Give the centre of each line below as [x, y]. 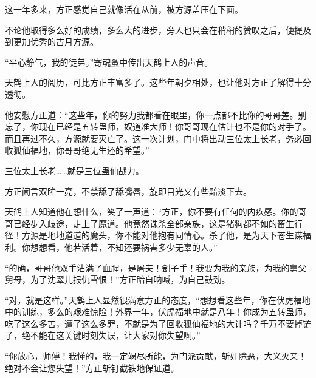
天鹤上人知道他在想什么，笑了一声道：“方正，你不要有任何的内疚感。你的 [152, 211]
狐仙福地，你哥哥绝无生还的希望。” [81, 150]
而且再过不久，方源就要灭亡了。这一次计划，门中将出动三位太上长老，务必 [154, 138]
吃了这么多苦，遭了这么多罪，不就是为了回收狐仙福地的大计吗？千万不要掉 [154, 323]
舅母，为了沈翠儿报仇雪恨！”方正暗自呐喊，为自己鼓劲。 [118, 279]
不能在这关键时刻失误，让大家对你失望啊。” [115, 335]
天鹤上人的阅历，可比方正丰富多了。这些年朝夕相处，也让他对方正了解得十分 [158, 82]
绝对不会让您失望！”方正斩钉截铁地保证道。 [92, 367]
